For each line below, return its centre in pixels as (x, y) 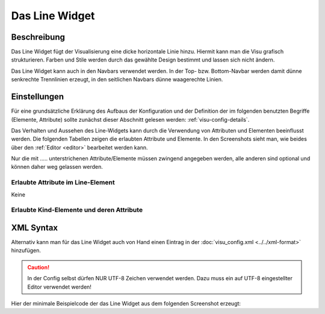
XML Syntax (35, 228)
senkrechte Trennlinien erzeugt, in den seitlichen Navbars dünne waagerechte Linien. (117, 80)
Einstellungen (38, 97)
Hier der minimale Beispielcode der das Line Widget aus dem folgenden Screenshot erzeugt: (126, 304)
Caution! (39, 267)
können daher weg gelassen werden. (57, 167)
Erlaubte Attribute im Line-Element (63, 183)
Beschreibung (38, 37)
